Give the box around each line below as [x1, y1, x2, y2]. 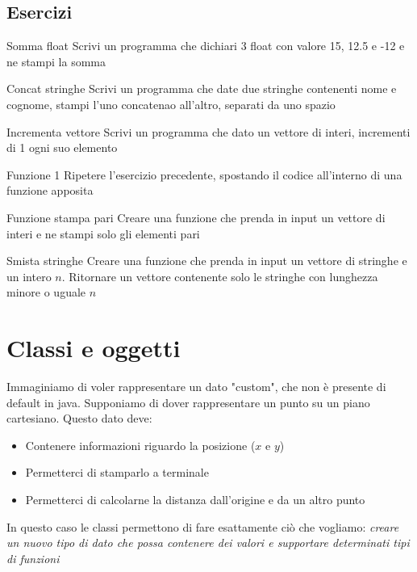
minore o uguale [6, 284, 86, 301]
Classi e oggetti [6, 331, 181, 364]
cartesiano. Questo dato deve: [6, 410, 152, 427]
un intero [6, 267, 52, 284]
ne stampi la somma [6, 53, 106, 69]
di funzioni [6, 549, 60, 566]
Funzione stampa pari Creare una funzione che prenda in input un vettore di [6, 208, 386, 225]
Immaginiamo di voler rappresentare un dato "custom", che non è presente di [6, 378, 386, 395]
